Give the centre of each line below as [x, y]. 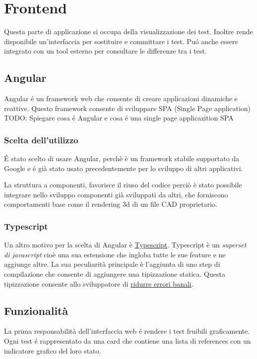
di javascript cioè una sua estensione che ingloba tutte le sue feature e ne [115, 254]
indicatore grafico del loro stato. [53, 350]
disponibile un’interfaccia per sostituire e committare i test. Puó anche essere [121, 41]
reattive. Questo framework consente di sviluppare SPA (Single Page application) [128, 108]
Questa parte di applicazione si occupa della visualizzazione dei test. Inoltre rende [128, 31]
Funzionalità [36, 310]
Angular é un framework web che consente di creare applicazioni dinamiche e [121, 98]
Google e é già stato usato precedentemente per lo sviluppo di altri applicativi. [124, 168]
